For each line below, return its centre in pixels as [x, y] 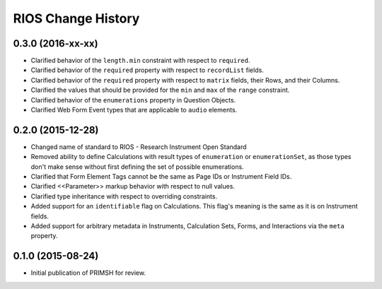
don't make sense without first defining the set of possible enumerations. [137, 167]
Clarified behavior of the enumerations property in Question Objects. [133, 100]
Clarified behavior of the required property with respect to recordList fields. [147, 70]
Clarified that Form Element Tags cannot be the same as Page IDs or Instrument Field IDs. [161, 177]
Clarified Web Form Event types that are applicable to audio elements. [134, 110]
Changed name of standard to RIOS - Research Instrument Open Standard [139, 147]
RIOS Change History [76, 18]
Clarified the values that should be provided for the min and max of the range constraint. [160, 90]
